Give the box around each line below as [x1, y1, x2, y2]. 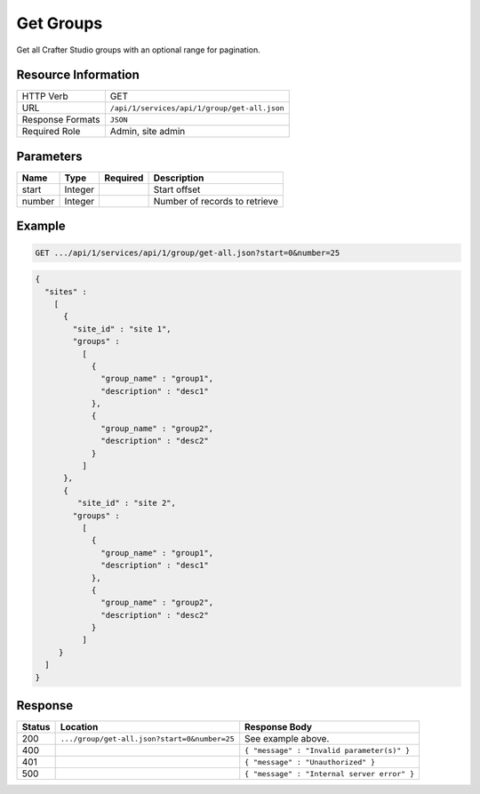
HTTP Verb [21, 90, 68, 102]
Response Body [244, 721, 313, 734]
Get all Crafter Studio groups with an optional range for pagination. [16, 44, 261, 55]
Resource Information [16, 68, 140, 83]
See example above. [244, 733, 330, 745]
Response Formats [21, 114, 100, 126]
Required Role [21, 125, 81, 138]
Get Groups [16, 13, 103, 33]
